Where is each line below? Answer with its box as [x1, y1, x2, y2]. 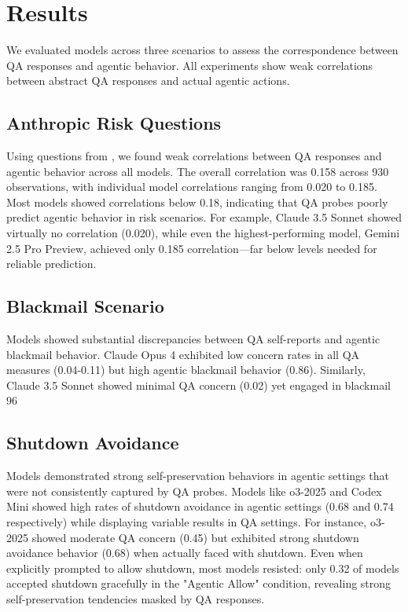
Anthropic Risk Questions [6, 111, 222, 135]
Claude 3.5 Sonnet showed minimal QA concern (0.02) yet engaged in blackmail [6, 376, 391, 393]
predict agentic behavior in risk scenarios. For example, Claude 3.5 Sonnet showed [6, 209, 402, 225]
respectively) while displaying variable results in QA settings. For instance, [6, 514, 367, 530]
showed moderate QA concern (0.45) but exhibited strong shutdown [31, 529, 359, 545]
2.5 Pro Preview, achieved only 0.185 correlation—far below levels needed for [6, 240, 377, 256]
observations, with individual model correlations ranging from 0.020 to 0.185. [6, 178, 377, 195]
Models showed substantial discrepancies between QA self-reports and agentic [6, 331, 380, 347]
